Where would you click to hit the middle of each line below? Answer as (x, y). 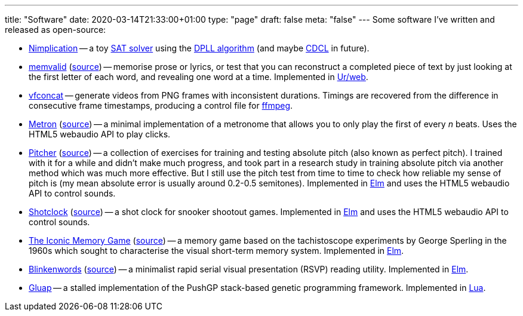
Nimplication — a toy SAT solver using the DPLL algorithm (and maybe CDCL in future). (199, 48)
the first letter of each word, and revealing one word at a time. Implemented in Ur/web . (199, 77)
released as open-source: (56, 30)
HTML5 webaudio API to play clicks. (100, 134)
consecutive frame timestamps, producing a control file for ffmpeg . (161, 105)
